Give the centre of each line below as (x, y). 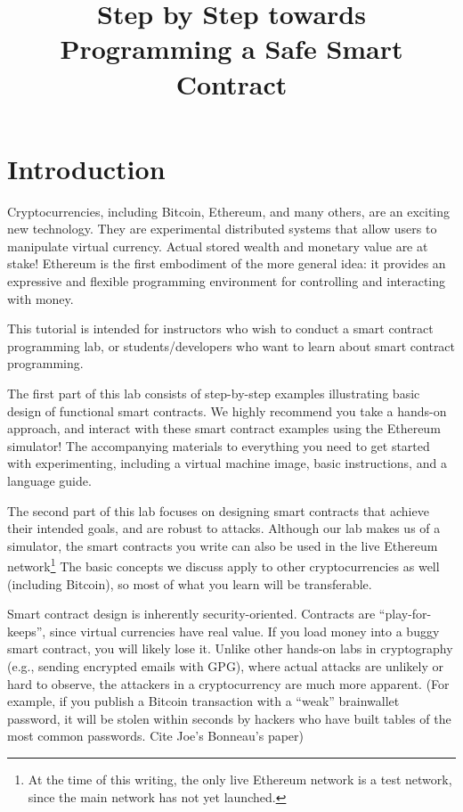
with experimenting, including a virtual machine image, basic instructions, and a (227, 463)
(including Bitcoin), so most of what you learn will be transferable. (190, 583)
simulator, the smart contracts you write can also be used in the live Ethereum (223, 545)
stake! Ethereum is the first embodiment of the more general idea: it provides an (227, 263)
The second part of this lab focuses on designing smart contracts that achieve (218, 510)
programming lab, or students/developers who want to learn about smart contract (231, 345)
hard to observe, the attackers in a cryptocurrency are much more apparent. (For (228, 683)
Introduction (86, 168)
